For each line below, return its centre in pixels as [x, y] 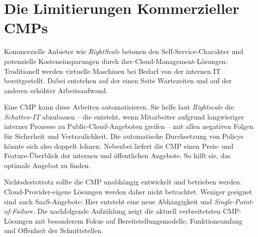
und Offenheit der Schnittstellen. [54, 230]
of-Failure [19, 211]
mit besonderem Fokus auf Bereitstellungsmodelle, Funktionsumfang [139, 220]
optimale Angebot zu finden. [47, 165]
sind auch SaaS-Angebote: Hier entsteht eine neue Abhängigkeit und [108, 201]
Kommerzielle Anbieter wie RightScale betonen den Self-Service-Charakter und [124, 51]
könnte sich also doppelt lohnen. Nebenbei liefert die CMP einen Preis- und [119, 146]
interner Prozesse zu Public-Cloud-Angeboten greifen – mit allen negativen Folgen [129, 126]
